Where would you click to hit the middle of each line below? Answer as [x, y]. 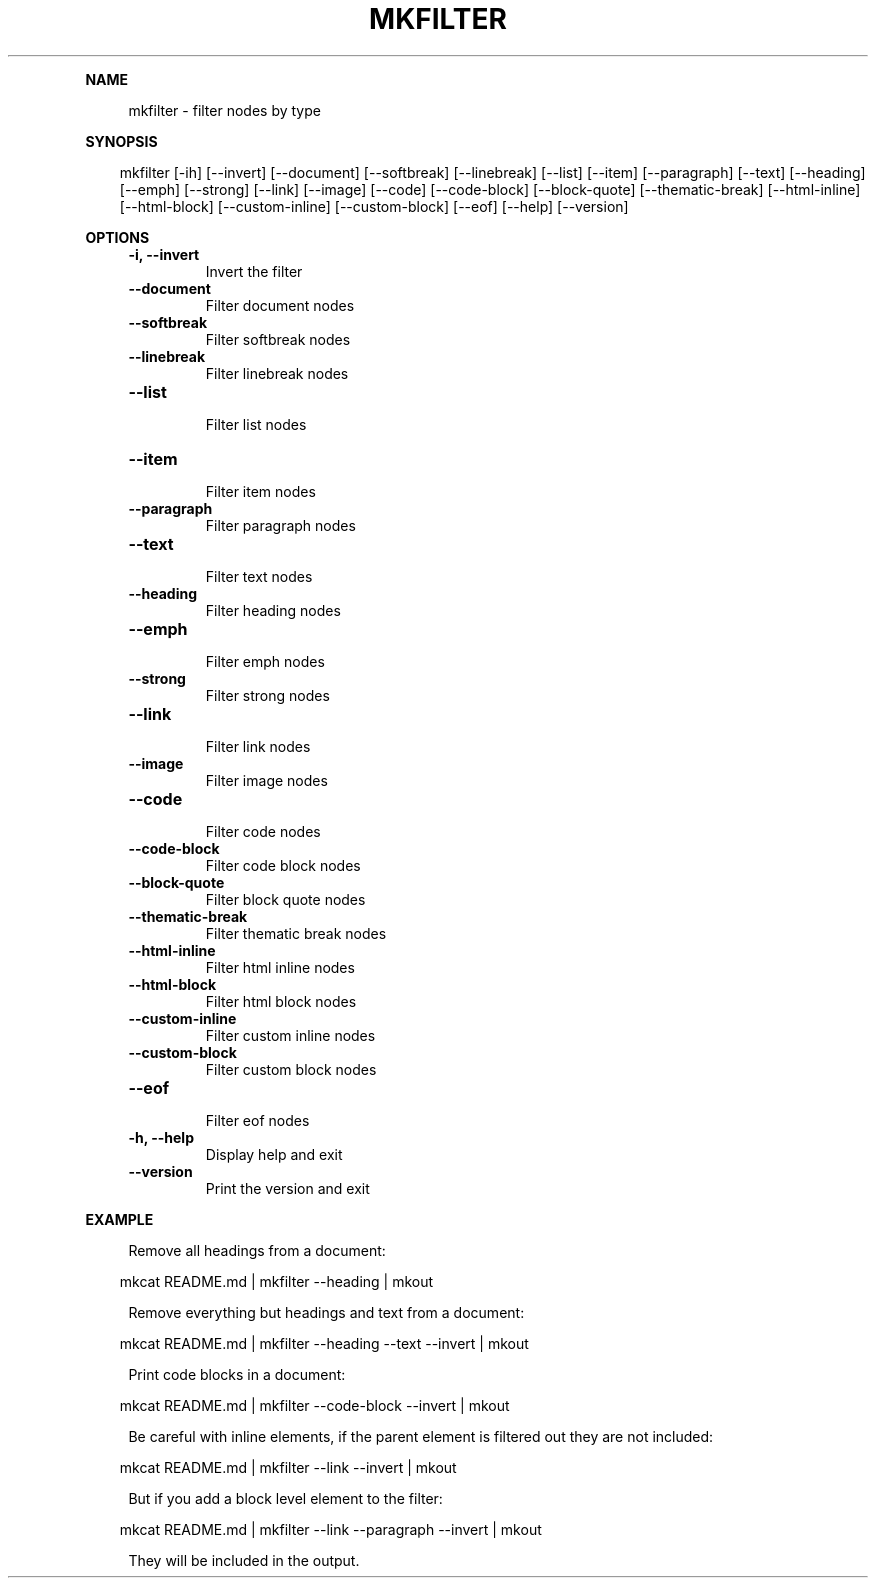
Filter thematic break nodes [296, 933]
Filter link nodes [258, 746]
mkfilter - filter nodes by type [224, 110]
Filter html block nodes [281, 1001]
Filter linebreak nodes [277, 373]
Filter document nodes [280, 305]
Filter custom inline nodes [290, 1035]
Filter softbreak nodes [278, 339]
